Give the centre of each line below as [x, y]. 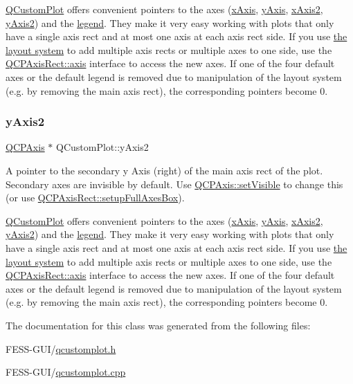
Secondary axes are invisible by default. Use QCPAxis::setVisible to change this [174, 184]
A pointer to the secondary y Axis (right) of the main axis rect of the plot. [164, 170]
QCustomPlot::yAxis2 [102, 147]
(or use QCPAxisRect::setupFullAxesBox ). [95, 198]
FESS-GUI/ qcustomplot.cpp [66, 372]
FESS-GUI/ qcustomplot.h [61, 348]
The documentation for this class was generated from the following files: [158, 325]
